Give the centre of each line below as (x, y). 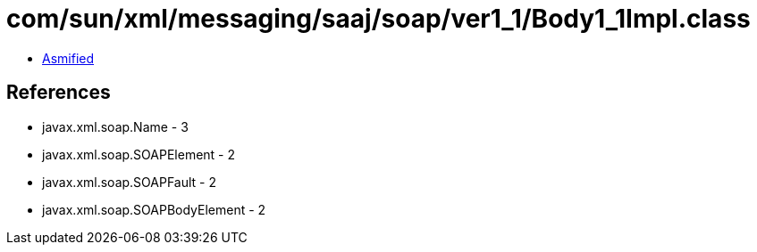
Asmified (68, 58)
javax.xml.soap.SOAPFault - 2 (130, 182)
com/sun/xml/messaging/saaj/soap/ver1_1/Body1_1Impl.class (378, 19)
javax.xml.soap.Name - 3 (115, 126)
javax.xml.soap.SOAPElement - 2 (139, 154)
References (59, 93)
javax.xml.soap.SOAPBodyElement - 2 (154, 209)
